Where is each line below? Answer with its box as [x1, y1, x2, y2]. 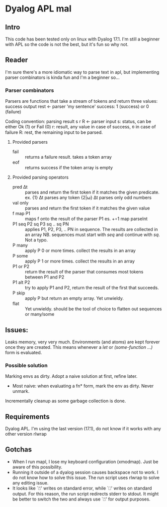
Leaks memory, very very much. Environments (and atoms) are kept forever [5, 339, 160, 345]
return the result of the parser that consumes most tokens [24, 269, 144, 275]
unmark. [12, 388, 30, 394]
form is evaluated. [5, 349, 42, 355]
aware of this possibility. [12, 464, 63, 470]
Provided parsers [12, 139, 48, 145]
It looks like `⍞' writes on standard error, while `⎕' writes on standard [12, 485, 152, 491]
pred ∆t [12, 184, 28, 190]
